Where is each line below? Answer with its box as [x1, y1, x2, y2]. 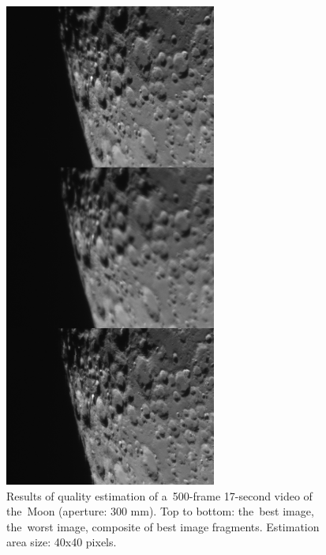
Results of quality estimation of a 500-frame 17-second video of [6, 487, 313, 504]
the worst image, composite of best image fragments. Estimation [6, 518, 320, 534]
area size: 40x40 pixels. [6, 534, 117, 550]
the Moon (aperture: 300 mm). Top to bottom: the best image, [6, 503, 314, 519]
